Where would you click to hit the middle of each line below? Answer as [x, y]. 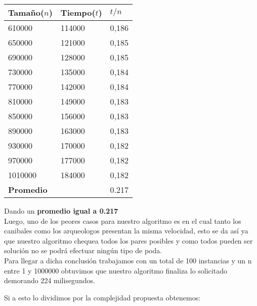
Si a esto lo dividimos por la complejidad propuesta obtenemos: [102, 297]
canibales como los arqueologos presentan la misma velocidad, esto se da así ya [126, 231]
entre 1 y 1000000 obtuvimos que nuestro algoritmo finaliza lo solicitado [116, 270]
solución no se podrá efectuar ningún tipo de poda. [83, 250]
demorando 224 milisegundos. [50, 280]
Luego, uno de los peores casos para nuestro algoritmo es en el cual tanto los [123, 220]
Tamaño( [26, 12]
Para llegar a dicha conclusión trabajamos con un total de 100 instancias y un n [128, 260]
